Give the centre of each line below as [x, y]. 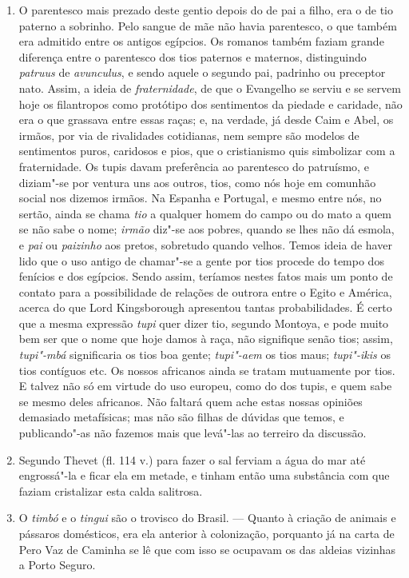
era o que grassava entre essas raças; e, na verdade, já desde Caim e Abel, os [206, 120]
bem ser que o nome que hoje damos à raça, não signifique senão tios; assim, [206, 339]
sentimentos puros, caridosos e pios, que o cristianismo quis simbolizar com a [207, 151]
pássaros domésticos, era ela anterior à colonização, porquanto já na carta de [206, 533]
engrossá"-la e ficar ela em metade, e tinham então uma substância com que [204, 475]
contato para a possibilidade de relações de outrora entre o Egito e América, [205, 291]
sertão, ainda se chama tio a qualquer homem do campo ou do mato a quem [205, 213]
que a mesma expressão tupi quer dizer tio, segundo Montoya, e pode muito [204, 323]
